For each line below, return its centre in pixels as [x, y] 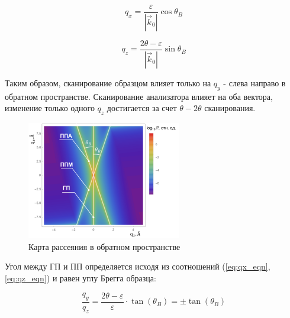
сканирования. [230, 108]
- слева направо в [254, 82]
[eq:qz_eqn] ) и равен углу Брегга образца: [80, 278]
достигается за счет [142, 108]
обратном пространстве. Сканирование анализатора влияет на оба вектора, [139, 96]
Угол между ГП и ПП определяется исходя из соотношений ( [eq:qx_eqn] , [138, 266]
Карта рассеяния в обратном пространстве [104, 246]
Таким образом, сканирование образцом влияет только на [108, 82]
